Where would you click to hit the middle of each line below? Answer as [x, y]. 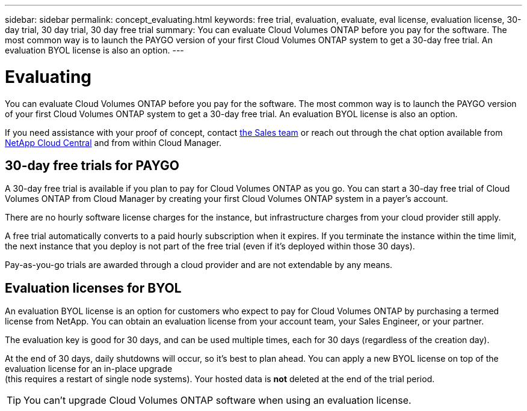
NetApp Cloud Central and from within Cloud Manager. [113, 142]
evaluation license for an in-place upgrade [89, 369]
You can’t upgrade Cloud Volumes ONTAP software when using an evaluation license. [217, 400]
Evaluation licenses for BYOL [93, 288]
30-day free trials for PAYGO [92, 165]
